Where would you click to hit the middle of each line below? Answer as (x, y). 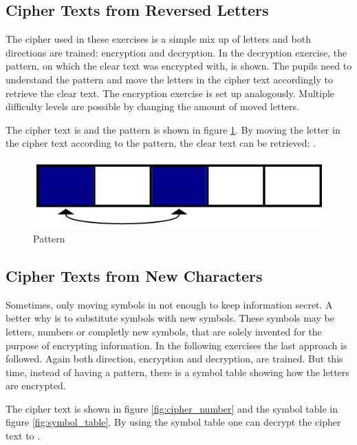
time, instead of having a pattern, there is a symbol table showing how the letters (177, 372)
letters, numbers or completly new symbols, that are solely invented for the (164, 331)
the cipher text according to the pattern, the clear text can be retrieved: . (161, 143)
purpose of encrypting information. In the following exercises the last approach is (176, 345)
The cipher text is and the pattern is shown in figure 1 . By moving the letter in (173, 129)
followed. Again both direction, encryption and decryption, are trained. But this (174, 359)
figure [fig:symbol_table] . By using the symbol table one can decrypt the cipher (173, 422)
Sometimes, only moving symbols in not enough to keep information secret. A (169, 304)
